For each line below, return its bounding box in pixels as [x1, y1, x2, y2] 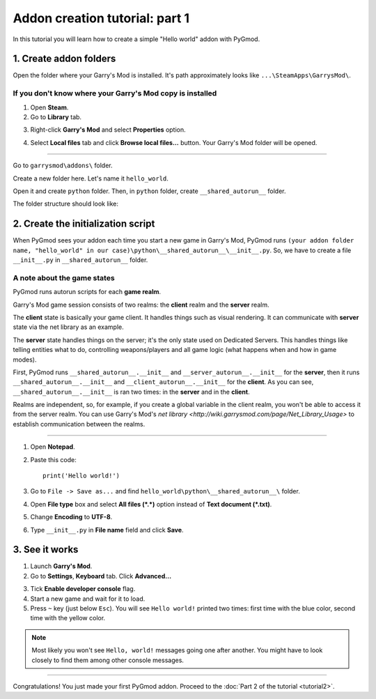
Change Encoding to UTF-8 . [30, 513, 113, 521]
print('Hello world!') [42, 472, 120, 480]
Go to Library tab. [30, 112, 82, 121]
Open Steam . [30, 103, 69, 112]
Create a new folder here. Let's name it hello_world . [13, 174, 169, 183]
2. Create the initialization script [13, 218, 155, 230]
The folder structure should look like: [13, 199, 118, 208]
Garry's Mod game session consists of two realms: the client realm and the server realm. [13, 300, 269, 309]
